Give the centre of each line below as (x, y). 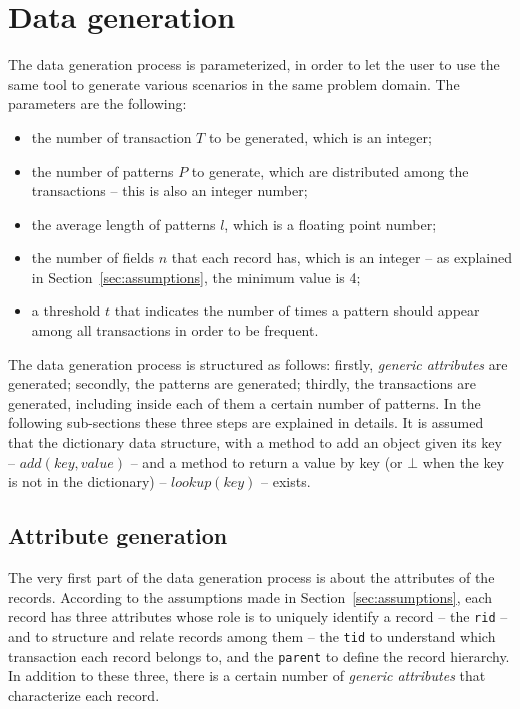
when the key (463, 461)
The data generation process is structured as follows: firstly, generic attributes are (258, 363)
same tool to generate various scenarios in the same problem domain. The (234, 83)
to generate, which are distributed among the (330, 170)
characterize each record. (84, 694)
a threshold (66, 310)
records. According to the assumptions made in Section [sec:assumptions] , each (250, 596)
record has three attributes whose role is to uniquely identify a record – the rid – (258, 616)
